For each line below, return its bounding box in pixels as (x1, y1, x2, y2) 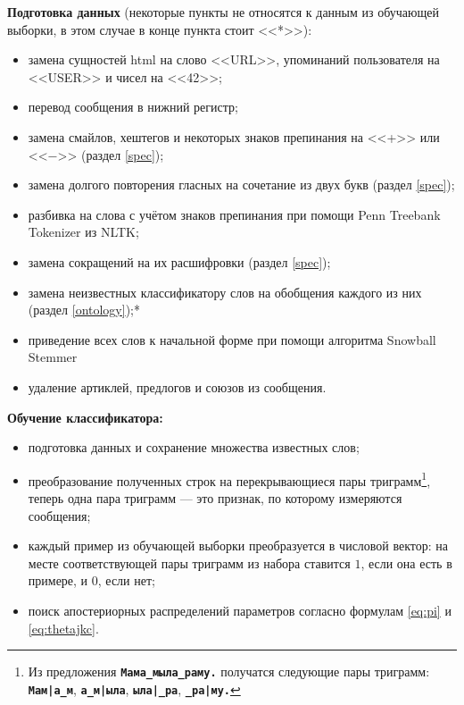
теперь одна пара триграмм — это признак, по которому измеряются (28, 488, 402, 507)
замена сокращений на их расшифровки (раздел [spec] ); (28, 252, 331, 271)
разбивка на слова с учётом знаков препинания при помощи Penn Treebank (28, 205, 441, 223)
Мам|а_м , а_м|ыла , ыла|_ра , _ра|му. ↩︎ (28, 679, 241, 698)
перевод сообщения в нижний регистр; (28, 97, 238, 116)
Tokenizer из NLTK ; (28, 222, 139, 241)
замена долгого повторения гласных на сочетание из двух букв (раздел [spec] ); (28, 175, 455, 194)
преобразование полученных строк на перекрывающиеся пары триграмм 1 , (28, 468, 431, 490)
